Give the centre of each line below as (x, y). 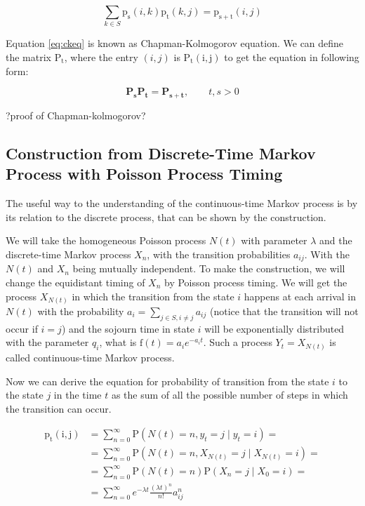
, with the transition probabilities (219, 254)
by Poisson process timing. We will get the (256, 282)
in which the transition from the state (153, 296)
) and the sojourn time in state (128, 328)
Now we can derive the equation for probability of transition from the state (167, 381)
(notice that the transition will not (284, 311)
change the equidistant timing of (75, 282)
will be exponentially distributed (274, 328)
